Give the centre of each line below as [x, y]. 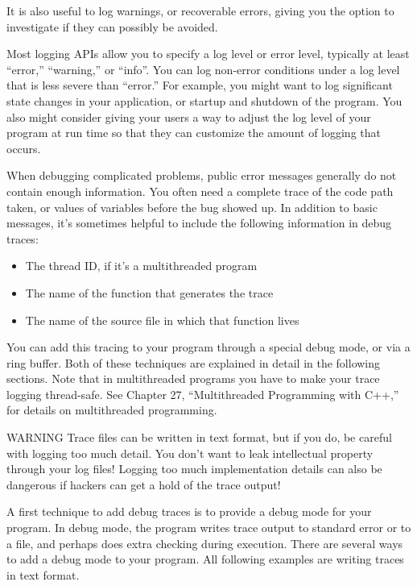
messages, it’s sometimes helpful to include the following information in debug [199, 223]
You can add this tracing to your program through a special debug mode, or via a [208, 347]
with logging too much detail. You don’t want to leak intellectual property [190, 453]
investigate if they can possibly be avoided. [112, 26]
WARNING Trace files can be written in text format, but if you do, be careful [199, 437]
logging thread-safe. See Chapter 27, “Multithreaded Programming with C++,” [203, 394]
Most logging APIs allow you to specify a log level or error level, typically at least [208, 54]
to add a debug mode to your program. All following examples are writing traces [205, 559]
